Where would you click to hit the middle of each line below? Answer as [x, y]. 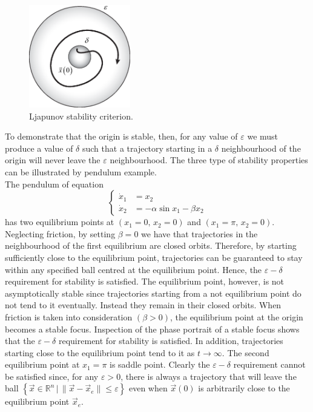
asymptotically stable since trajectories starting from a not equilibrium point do [153, 293]
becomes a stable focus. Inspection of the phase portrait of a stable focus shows [152, 329]
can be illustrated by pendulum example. [81, 171]
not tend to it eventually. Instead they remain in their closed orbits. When [143, 305]
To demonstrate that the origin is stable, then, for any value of [121, 136]
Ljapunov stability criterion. [81, 116]
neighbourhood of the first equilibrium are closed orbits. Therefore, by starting [151, 245]
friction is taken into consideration [69, 316]
